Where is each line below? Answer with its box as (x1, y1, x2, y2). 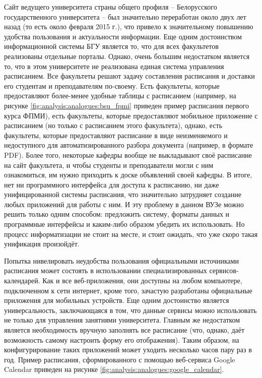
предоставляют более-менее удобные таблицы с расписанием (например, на (4, 90, 236, 101)
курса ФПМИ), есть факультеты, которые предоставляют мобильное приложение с (4, 110, 258, 120)
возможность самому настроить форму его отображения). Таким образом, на (4, 334, 239, 345)
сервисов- (209, 265, 239, 276)
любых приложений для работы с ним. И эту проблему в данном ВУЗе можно (4, 199, 244, 209)
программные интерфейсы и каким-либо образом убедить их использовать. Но (4, 219, 245, 229)
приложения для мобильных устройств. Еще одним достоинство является (4, 295, 229, 305)
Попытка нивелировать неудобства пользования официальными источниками (4, 255, 239, 266)
